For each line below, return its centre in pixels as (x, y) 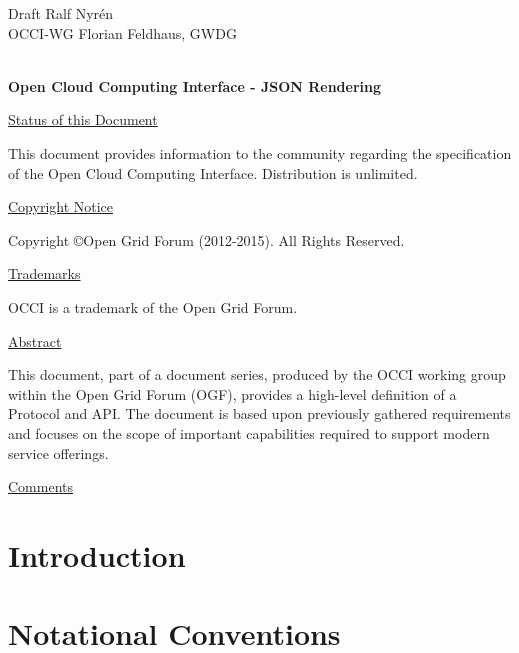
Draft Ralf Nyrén (61, 13)
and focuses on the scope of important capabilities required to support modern (249, 432)
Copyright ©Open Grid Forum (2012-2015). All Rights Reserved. (206, 239)
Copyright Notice (61, 206)
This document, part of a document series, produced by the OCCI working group (257, 374)
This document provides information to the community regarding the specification (260, 152)
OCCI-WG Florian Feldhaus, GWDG (122, 32)
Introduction (97, 554)
